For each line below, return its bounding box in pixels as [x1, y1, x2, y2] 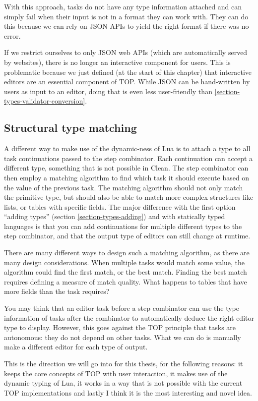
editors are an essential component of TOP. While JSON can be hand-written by [4, 76, 250, 87]
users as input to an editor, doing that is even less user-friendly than [4, 86, 212, 96]
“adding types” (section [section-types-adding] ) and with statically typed [4, 211, 225, 222]
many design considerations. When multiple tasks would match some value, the [4, 257, 245, 267]
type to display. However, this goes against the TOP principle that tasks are [4, 322, 236, 333]
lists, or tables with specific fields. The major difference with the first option [4, 201, 236, 212]
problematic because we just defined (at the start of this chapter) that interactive [4, 66, 252, 77]
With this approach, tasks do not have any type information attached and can [4, 1, 242, 11]
